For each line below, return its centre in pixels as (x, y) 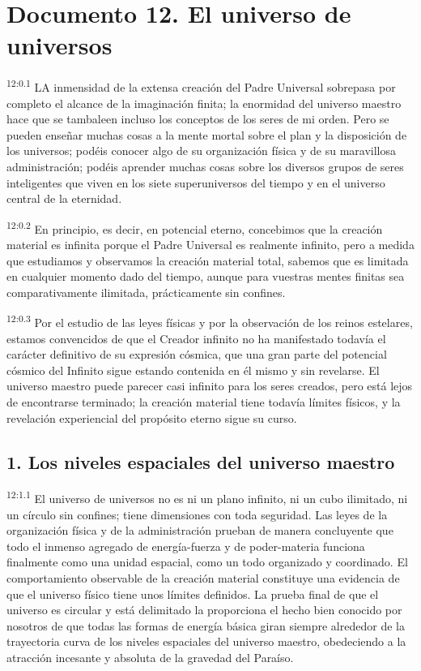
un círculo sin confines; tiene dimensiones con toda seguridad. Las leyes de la (197, 514)
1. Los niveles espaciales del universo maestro (201, 461)
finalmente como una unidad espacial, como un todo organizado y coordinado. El (207, 562)
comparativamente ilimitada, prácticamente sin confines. (146, 292)
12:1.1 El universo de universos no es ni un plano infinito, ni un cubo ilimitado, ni (207, 497)
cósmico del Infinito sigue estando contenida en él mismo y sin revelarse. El (193, 370)
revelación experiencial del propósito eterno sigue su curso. (152, 417)
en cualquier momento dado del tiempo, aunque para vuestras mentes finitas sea (206, 276)
